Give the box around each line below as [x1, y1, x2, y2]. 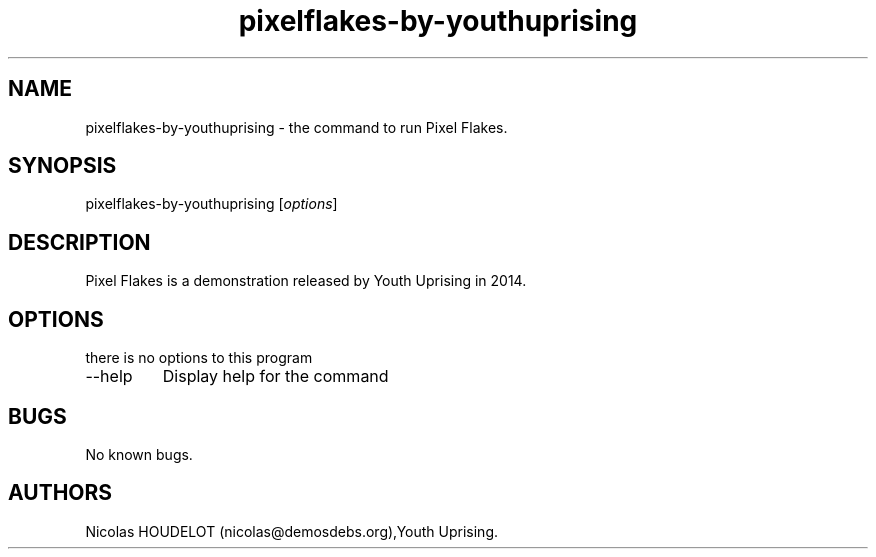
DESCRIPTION [8, 229, 151, 255]
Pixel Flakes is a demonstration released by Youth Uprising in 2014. [85, 272, 527, 290]
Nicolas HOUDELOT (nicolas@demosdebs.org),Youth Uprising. [85, 522, 499, 540]
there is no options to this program [85, 349, 313, 367]
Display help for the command [162, 366, 389, 387]
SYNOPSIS [8, 153, 117, 179]
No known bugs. [85, 445, 193, 463]
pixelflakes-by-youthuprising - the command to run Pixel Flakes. [85, 118, 508, 136]
